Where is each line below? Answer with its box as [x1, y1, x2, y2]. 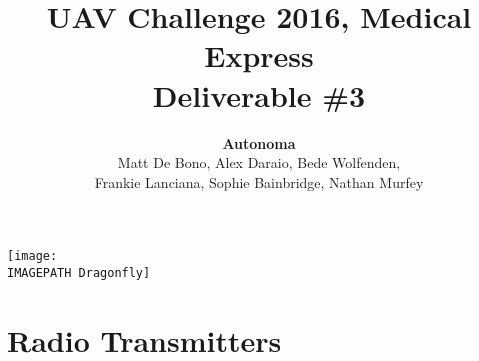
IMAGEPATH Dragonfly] [7, 265, 151, 280]
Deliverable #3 [152, 74, 366, 115]
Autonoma [222, 132, 296, 153]
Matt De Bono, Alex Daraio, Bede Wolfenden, [117, 152, 401, 173]
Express [204, 35, 314, 76]
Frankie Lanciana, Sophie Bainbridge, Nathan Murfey [94, 171, 424, 192]
